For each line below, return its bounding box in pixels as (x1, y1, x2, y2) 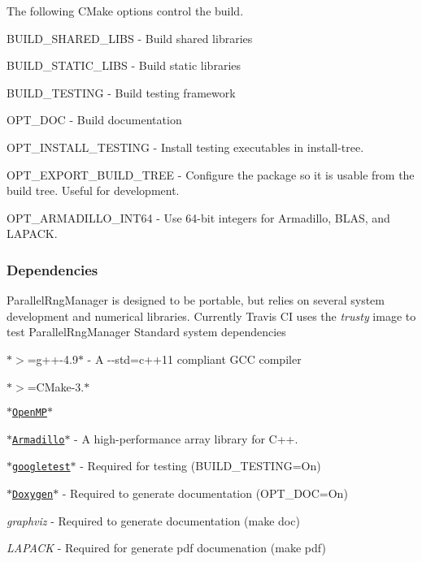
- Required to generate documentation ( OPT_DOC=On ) (62, 485, 348, 502)
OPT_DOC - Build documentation (7, 111, 182, 128)
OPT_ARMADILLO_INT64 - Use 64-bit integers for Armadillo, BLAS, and (7, 209, 390, 226)
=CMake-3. (27, 378, 85, 395)
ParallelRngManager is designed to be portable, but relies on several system (7, 292, 385, 309)
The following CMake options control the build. (7, 2, 244, 19)
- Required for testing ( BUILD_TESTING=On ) (80, 457, 321, 474)
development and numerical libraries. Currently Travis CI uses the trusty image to (7, 307, 416, 324)
